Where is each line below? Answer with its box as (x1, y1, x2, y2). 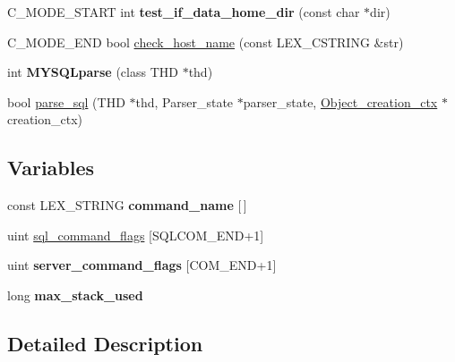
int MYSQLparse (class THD (7, 63, 178, 81)
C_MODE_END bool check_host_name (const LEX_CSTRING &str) (7, 32, 404, 51)
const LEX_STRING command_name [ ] (7, 196, 247, 215)
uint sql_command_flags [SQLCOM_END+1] (7, 225, 264, 244)
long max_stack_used (7, 285, 143, 304)
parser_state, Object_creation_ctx (243, 92, 438, 111)
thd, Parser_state (135, 92, 234, 111)
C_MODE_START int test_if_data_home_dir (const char (7, 3, 360, 21)
